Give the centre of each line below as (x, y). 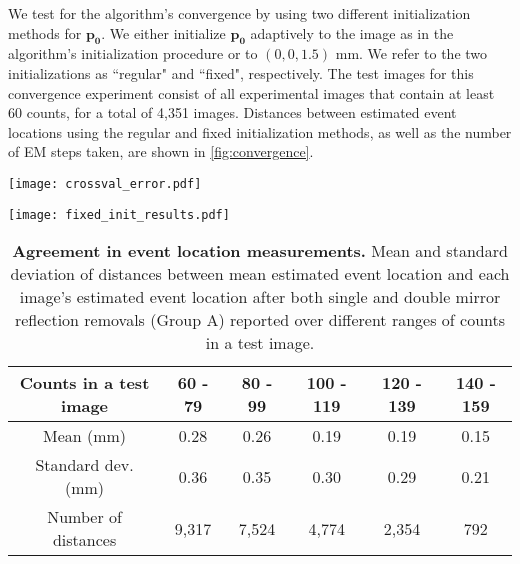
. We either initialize (163, 32)
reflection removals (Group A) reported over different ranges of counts (260, 320)
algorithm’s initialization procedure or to (133, 53)
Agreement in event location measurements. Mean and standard (260, 251)
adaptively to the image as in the (352, 32)
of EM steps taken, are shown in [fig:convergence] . (161, 151)
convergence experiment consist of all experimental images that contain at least (251, 92)
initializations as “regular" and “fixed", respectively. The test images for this (241, 72)
